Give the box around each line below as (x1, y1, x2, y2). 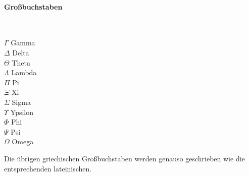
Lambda (11, 67, 37, 78)
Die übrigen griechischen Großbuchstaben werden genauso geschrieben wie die (4, 153, 245, 163)
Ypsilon (10, 106, 34, 117)
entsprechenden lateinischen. (4, 163, 92, 173)
